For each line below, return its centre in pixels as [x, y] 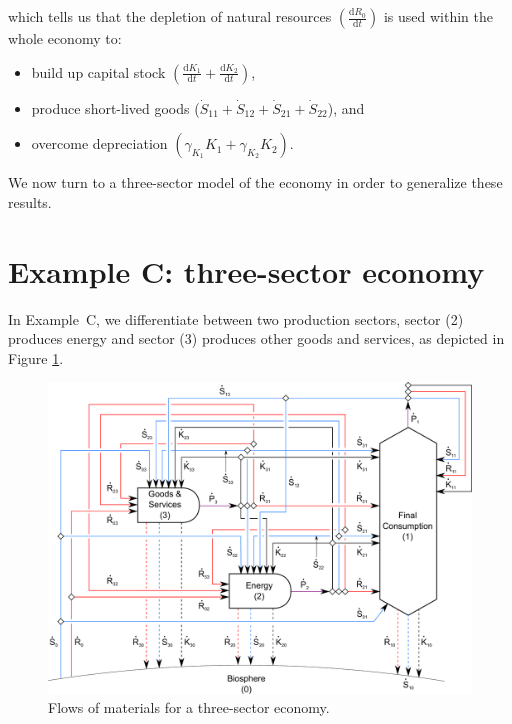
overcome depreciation [99, 143]
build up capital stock [98, 71]
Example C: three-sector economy [246, 270]
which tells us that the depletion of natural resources [170, 16]
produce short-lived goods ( [115, 107]
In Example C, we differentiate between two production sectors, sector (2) [236, 318]
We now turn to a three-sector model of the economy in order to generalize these [255, 182]
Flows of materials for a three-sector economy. [189, 707]
